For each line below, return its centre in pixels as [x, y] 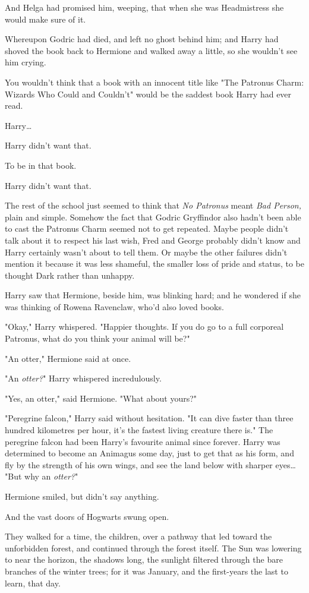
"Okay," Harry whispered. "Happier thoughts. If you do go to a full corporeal [144, 327]
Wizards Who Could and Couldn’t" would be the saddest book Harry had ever [148, 94]
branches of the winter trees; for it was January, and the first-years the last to [146, 571]
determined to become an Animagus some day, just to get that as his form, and [149, 453]
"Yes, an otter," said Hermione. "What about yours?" [101, 398]
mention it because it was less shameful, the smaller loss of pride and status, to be [155, 264]
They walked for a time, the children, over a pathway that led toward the [138, 536]
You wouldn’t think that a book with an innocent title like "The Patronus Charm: [154, 82]
